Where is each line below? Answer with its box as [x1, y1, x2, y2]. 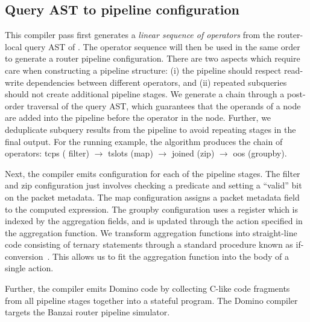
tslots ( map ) [107, 147, 153, 159]
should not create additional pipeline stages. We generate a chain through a [5, 88, 285, 100]
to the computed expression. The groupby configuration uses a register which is [5, 202, 298, 215]
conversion [5, 250, 43, 262]
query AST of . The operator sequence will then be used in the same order [25, 40, 300, 53]
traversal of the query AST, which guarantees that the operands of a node [27, 99, 301, 112]
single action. [5, 262, 54, 274]
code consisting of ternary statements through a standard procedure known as [5, 238, 293, 251]
